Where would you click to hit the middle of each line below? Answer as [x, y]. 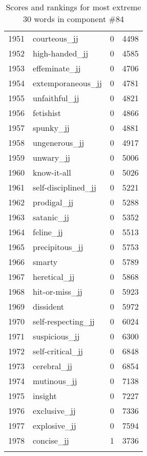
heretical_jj [54, 277]
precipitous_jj [58, 247]
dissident [49, 306]
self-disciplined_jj [65, 187]
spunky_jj [51, 128]
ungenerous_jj [59, 142]
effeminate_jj [57, 68]
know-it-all [52, 172]
